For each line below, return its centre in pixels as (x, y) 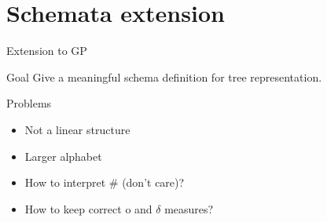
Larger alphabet (63, 156)
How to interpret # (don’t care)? (105, 182)
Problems (29, 103)
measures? (189, 208)
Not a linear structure (77, 129)
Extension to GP (47, 51)
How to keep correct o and (88, 208)
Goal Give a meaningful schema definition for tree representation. (164, 76)
